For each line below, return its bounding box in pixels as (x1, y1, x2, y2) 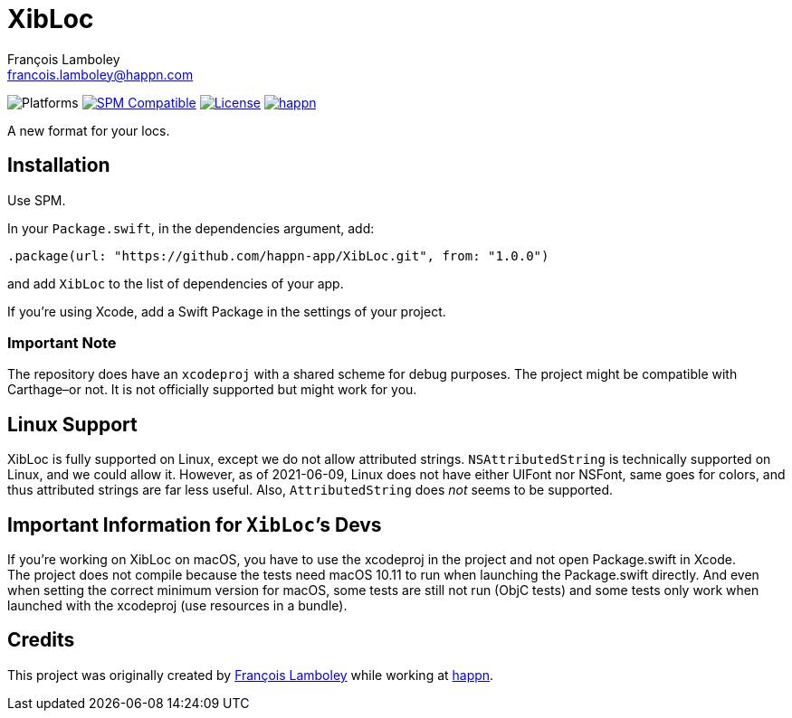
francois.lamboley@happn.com (7, 66, 194, 82)
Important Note (7, 333, 117, 352)
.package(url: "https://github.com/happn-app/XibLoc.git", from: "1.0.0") (7, 248, 549, 263)
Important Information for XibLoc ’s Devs (7, 513, 382, 536)
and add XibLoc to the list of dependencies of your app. (7, 275, 344, 291)
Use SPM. (7, 192, 66, 208)
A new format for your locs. (7, 122, 170, 138)
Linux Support (7, 412, 138, 436)
